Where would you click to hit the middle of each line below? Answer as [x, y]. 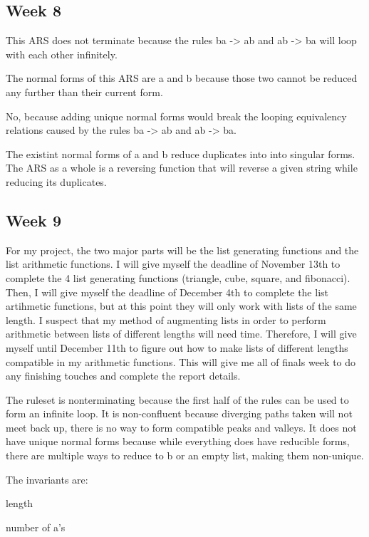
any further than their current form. [84, 92]
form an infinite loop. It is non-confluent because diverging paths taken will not [179, 413]
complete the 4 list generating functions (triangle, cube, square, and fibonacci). [178, 277]
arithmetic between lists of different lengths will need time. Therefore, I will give [181, 334]
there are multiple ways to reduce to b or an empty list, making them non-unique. [185, 455]
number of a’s [36, 527]
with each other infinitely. [62, 54]
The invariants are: [47, 479]
